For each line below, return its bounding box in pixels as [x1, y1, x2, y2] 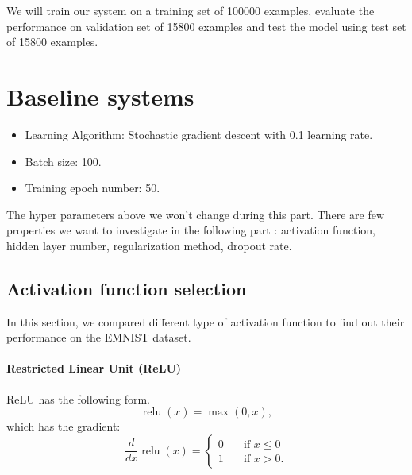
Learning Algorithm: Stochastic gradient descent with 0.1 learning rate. [25, 126, 373, 142]
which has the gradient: [6, 418, 121, 434]
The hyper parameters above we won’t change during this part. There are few [6, 206, 385, 222]
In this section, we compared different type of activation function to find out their [6, 313, 405, 330]
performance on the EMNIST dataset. [6, 329, 191, 346]
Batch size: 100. [25, 153, 102, 169]
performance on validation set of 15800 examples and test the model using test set [6, 17, 406, 34]
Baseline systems [6, 79, 194, 112]
